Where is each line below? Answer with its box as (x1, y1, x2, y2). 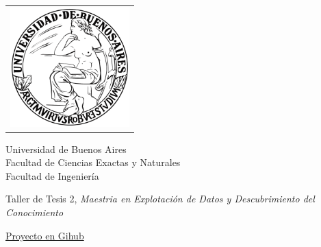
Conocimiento (5, 205, 64, 220)
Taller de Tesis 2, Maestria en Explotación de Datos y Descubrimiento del (5, 191, 315, 206)
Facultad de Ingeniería (5, 168, 99, 183)
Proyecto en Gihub (5, 228, 84, 242)
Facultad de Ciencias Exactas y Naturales (5, 155, 181, 169)
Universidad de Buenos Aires (5, 141, 127, 156)
